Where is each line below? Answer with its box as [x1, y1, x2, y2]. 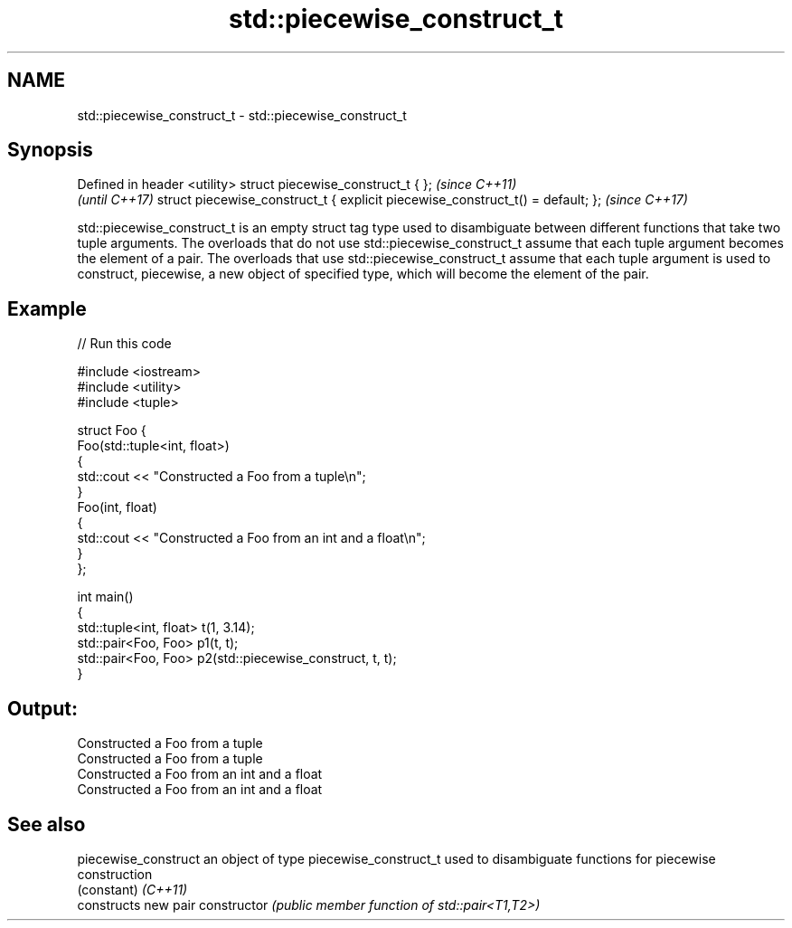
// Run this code [77, 336, 172, 352]
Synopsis [7, 138, 93, 162]
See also [7, 812, 86, 836]
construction [77, 866, 153, 882]
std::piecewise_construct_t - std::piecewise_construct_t [77, 107, 407, 123]
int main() [77, 589, 134, 605]
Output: [7, 696, 78, 720]
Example [7, 297, 87, 320]
